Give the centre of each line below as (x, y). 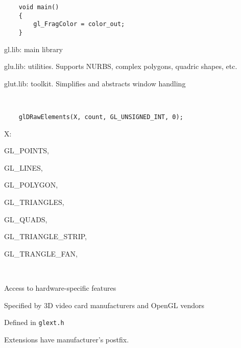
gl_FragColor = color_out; (79, 24)
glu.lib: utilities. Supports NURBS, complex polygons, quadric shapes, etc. (121, 66)
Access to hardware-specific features (60, 288)
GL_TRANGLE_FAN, (41, 253)
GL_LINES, (23, 167)
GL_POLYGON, (31, 185)
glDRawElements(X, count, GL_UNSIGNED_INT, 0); (101, 117)
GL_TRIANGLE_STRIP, (45, 236)
